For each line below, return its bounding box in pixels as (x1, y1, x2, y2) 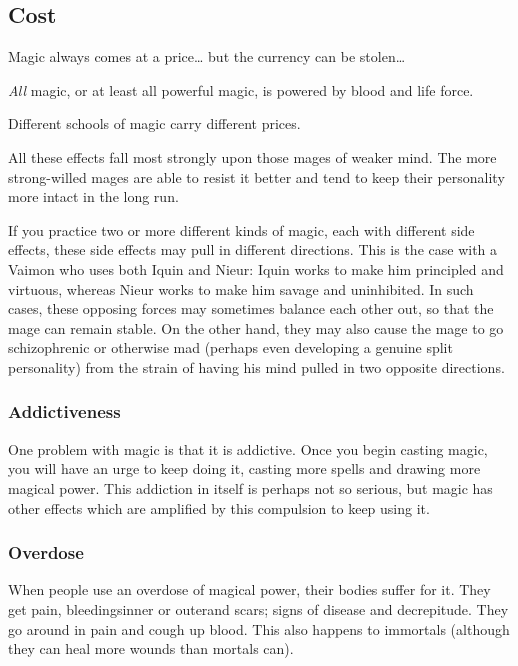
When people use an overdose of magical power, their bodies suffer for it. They (8, 579, 491, 600)
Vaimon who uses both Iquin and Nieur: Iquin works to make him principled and (8, 258, 504, 279)
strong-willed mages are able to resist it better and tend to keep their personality (8, 166, 505, 187)
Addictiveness (8, 399, 121, 424)
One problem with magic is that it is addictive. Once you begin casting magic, (8, 438, 488, 459)
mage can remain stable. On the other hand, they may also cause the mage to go (8, 317, 504, 338)
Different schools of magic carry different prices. (8, 113, 301, 134)
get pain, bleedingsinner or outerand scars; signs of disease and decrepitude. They (8, 598, 509, 619)
